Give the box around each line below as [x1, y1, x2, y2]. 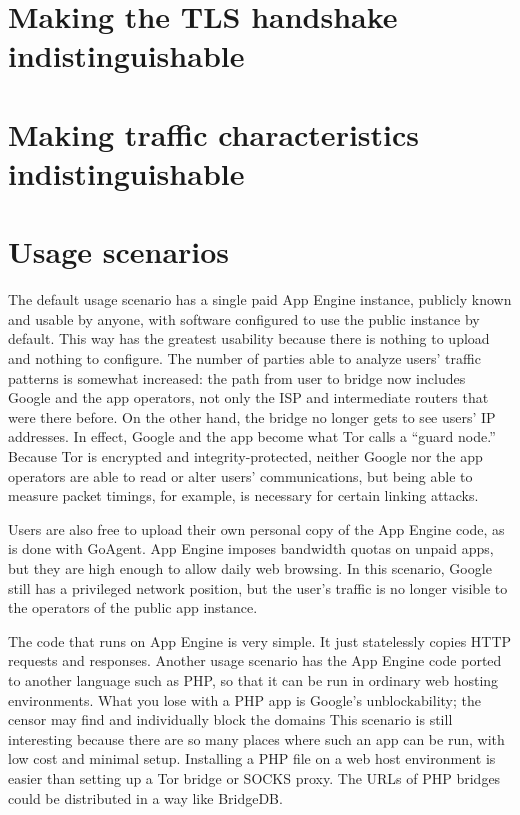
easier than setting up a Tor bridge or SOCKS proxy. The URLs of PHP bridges [8, 767, 501, 788]
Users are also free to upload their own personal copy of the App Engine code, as [8, 518, 505, 539]
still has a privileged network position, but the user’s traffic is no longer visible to [8, 577, 508, 598]
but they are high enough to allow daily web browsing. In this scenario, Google [8, 557, 492, 578]
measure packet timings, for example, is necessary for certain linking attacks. [8, 485, 479, 506]
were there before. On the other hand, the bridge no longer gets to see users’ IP [8, 406, 496, 427]
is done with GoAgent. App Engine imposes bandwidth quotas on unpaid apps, [8, 538, 494, 559]
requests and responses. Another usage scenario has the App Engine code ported [8, 650, 502, 671]
